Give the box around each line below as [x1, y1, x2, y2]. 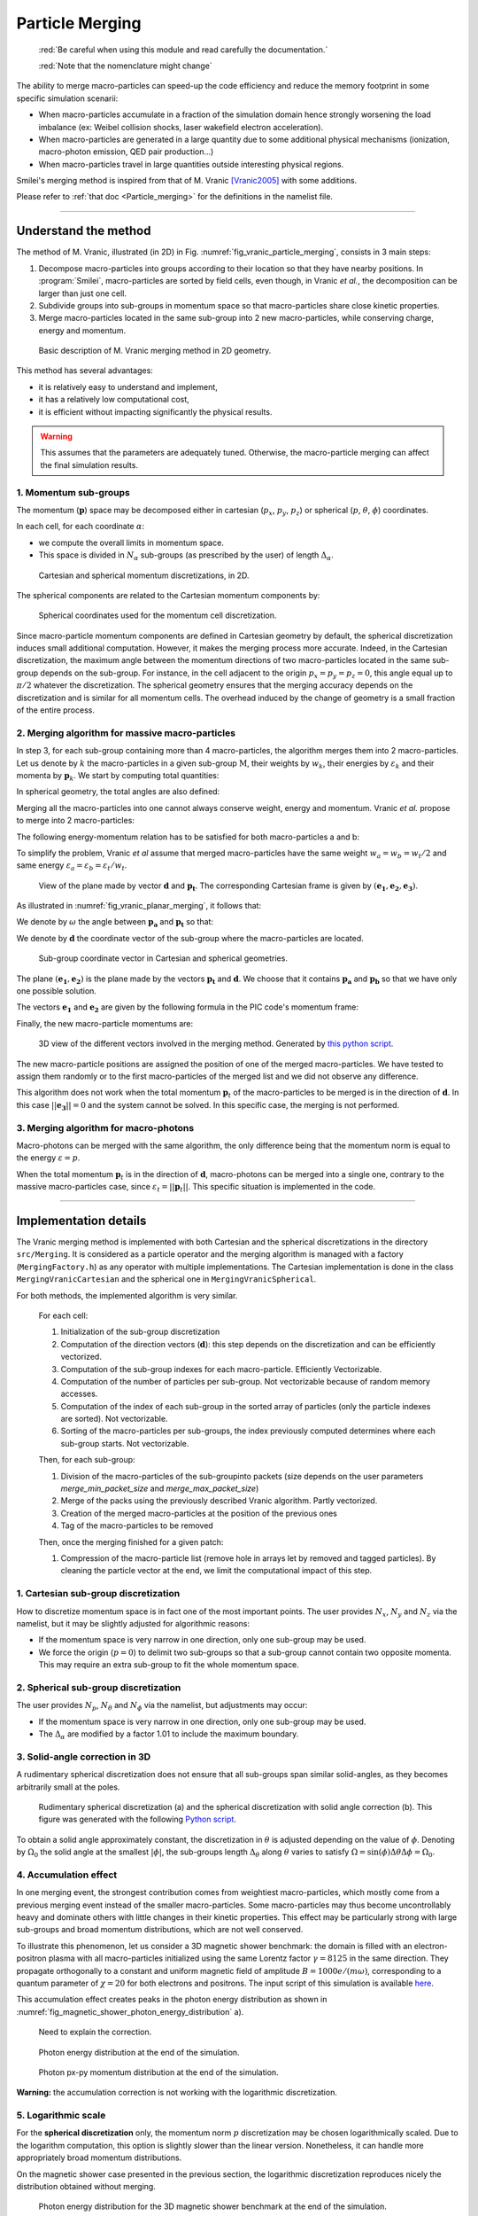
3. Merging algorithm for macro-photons [16, 1121, 195, 1134]
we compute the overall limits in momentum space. [38, 537, 225, 548]
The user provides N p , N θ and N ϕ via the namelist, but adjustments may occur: [16, 1700, 308, 1713]
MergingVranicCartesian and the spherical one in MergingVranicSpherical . [16, 1274, 317, 1284]
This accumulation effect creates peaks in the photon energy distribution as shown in [16, 1994, 328, 2005]
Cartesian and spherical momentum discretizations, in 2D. [38, 570, 250, 581]
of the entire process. [16, 705, 95, 715]
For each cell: [38, 1310, 89, 1321]
